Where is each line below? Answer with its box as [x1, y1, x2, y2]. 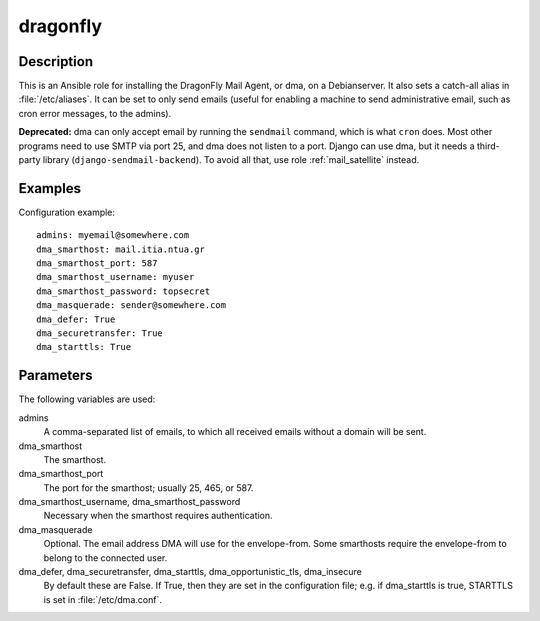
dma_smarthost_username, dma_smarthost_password [18, 496, 241, 508]
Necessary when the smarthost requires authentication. [43, 510, 274, 522]
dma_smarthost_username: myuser [36, 271, 195, 283]
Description [18, 53, 94, 70]
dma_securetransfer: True [36, 328, 164, 339]
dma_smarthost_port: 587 [36, 258, 158, 269]
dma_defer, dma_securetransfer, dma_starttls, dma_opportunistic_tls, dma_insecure [18, 566, 362, 578]
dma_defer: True [36, 313, 116, 325]
